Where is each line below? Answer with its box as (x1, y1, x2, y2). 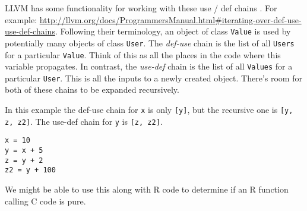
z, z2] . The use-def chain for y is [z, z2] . (5, 115, 163, 127)
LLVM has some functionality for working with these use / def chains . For (5, 2, 277, 14)
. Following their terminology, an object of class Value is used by (55, 25, 291, 37)
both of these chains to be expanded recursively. (5, 83, 179, 96)
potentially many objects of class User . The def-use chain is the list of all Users (5, 36, 295, 49)
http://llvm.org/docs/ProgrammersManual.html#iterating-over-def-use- (39, 13, 302, 26)
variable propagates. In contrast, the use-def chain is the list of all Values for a (5, 60, 293, 73)
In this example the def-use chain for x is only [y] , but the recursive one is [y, (5, 103, 293, 116)
